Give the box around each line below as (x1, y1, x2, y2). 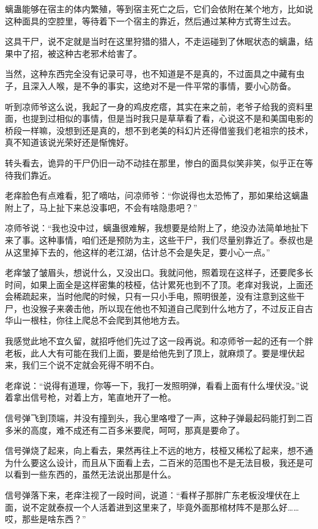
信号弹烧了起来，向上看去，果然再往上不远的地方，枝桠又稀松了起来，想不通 (5, 444, 313, 457)
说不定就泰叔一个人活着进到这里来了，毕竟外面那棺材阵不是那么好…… (21, 500, 299, 513)
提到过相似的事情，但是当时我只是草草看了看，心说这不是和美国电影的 (30, 112, 313, 125)
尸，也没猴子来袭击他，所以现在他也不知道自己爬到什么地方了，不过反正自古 (5, 301, 313, 314)
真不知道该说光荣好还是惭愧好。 (5, 136, 133, 149)
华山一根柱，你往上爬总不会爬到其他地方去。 (5, 314, 185, 327)
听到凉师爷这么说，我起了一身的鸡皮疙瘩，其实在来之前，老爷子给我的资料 (5, 100, 305, 113)
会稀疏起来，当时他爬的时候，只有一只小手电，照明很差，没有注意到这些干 (5, 290, 305, 303)
